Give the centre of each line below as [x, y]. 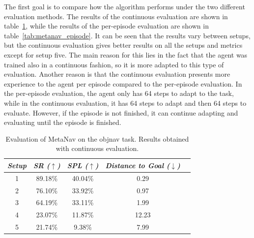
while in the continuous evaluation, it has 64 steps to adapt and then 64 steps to [125, 103]
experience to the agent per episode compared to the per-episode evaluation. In [123, 83]
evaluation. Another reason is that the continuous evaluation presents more [117, 74]
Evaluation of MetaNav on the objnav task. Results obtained [97, 138]
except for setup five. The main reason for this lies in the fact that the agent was [126, 54]
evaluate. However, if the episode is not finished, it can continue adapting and [121, 112]
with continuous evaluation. [97, 148]
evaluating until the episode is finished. [63, 122]
